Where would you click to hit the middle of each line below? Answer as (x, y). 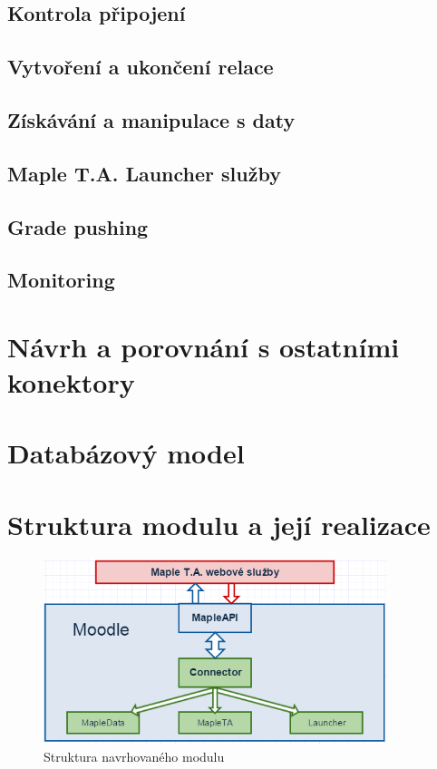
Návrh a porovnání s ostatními (204, 346)
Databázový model (126, 453)
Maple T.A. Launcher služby (144, 173)
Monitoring (61, 280)
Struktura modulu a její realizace (219, 524)
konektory (71, 382)
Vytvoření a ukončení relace (141, 67)
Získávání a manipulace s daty (151, 119)
